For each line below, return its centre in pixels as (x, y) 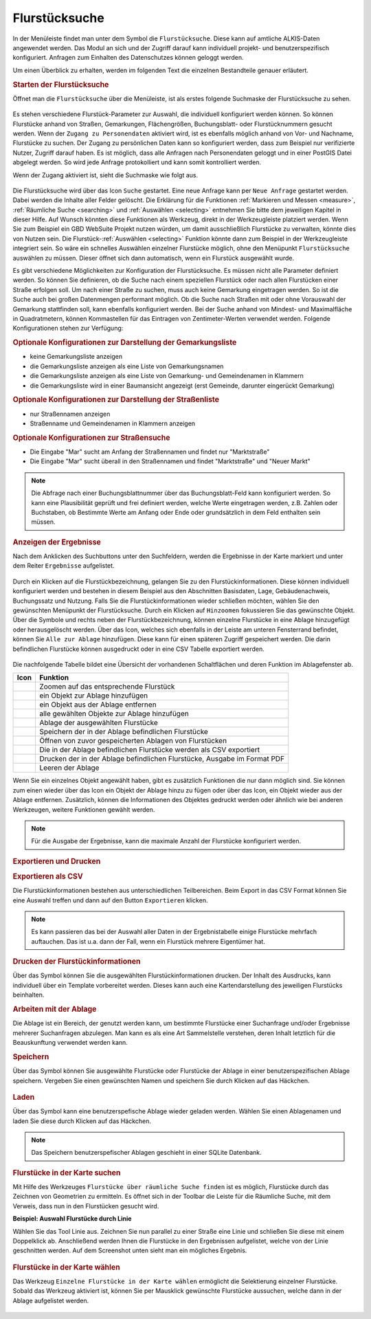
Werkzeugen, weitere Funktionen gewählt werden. (84, 809)
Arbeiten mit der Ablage (55, 1009)
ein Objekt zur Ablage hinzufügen (93, 696)
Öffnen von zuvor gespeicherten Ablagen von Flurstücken (133, 741)
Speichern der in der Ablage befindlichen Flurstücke (124, 732)
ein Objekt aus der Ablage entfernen (98, 705)
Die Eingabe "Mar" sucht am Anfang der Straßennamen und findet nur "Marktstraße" (150, 452)
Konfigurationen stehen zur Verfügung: (68, 328)
